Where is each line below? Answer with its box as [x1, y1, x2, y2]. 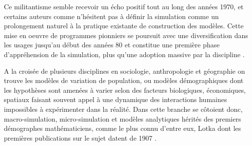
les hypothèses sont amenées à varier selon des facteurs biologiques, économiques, [4, 84, 246, 95]
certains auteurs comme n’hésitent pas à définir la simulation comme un [4, 11, 219, 21]
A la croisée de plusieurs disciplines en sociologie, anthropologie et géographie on [4, 65, 245, 76]
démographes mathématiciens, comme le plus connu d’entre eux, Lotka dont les [4, 123, 241, 133]
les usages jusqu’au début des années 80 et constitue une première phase [4, 40, 220, 50]
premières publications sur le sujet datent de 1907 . [4, 132, 157, 143]
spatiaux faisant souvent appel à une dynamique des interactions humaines [4, 94, 227, 104]
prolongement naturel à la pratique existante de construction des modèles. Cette [4, 21, 244, 31]
